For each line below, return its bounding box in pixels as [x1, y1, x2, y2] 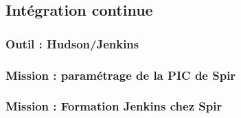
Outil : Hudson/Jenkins [5, 35, 139, 52]
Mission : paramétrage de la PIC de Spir [5, 66, 236, 83]
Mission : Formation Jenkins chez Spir [5, 98, 222, 115]
